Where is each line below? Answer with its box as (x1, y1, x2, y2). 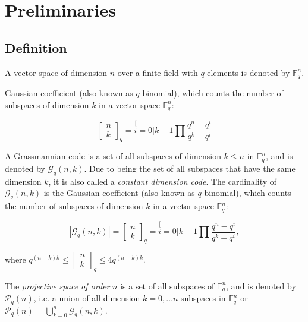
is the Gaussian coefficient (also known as (43, 187, 195, 199)
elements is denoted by (207, 66, 290, 78)
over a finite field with (117, 66, 198, 78)
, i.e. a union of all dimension (33, 292, 140, 304)
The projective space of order (5, 279, 110, 292)
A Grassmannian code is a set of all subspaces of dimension (5, 150, 221, 162)
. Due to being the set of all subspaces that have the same (84, 162, 296, 174)
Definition (5, 38, 67, 56)
